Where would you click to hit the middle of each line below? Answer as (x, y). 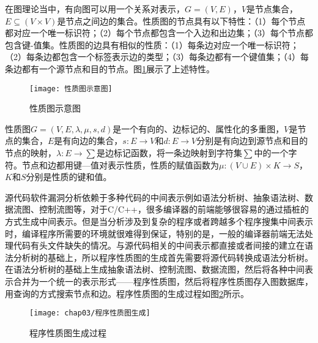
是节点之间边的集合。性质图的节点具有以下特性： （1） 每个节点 (181, 21)
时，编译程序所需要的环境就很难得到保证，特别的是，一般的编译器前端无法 (155, 233)
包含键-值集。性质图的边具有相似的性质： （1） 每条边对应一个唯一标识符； (152, 44)
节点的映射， (31, 153)
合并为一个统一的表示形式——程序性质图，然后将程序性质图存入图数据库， (163, 281)
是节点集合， (272, 9)
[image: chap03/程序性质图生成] (90, 313)
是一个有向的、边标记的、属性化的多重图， (198, 128)
